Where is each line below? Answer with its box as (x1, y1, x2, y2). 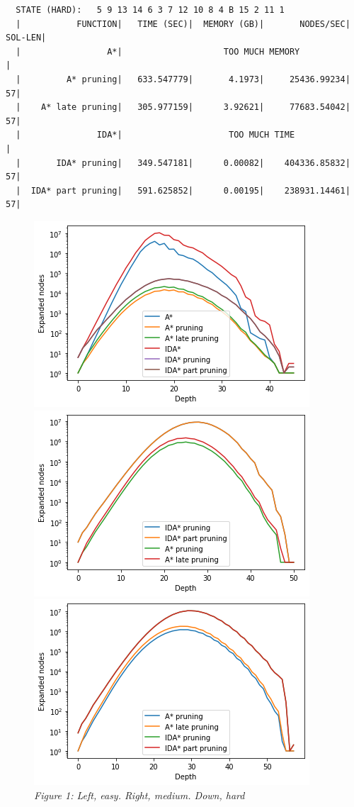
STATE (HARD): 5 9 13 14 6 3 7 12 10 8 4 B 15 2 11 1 (16, 5, 285, 15)
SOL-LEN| (6, 33, 47, 43)
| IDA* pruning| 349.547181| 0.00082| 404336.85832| (16, 157, 350, 168)
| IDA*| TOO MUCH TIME (16, 130, 295, 140)
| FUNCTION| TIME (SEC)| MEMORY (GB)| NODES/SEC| (16, 18, 350, 29)
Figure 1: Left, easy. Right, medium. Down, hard (34, 787, 245, 802)
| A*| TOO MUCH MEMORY (16, 46, 300, 57)
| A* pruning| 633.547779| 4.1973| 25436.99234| (16, 74, 350, 84)
